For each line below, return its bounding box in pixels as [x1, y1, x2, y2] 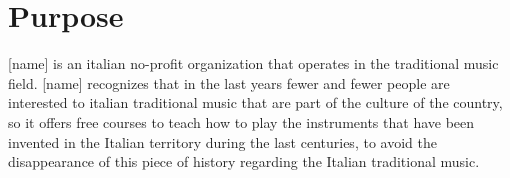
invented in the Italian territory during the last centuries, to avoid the [8, 131, 437, 152]
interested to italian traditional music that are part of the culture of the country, [8, 92, 503, 113]
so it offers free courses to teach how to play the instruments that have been [8, 111, 475, 132]
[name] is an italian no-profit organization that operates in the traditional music [8, 53, 499, 74]
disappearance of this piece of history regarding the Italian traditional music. [8, 151, 480, 172]
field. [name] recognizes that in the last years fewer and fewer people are [8, 72, 450, 93]
